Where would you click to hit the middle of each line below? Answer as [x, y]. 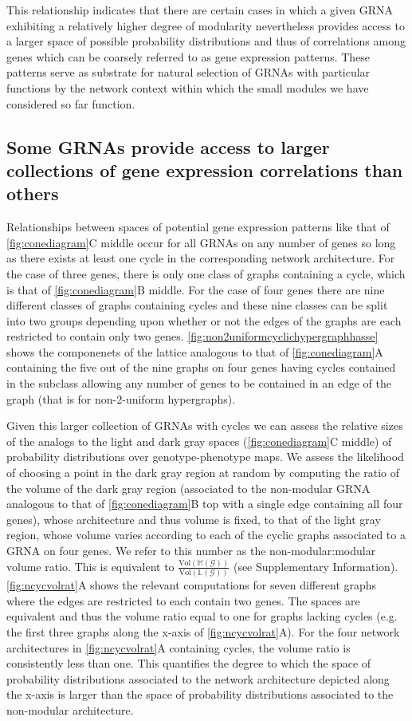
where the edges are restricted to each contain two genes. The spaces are [183, 600]
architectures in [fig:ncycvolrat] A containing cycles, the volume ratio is [179, 647]
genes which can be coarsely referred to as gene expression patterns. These [188, 56]
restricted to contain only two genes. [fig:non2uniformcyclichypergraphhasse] [192, 336]
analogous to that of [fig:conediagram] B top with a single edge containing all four [205, 504]
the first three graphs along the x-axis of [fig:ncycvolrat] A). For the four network [203, 632]
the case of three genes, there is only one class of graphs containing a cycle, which [206, 273]
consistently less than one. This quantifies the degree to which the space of [189, 663]
